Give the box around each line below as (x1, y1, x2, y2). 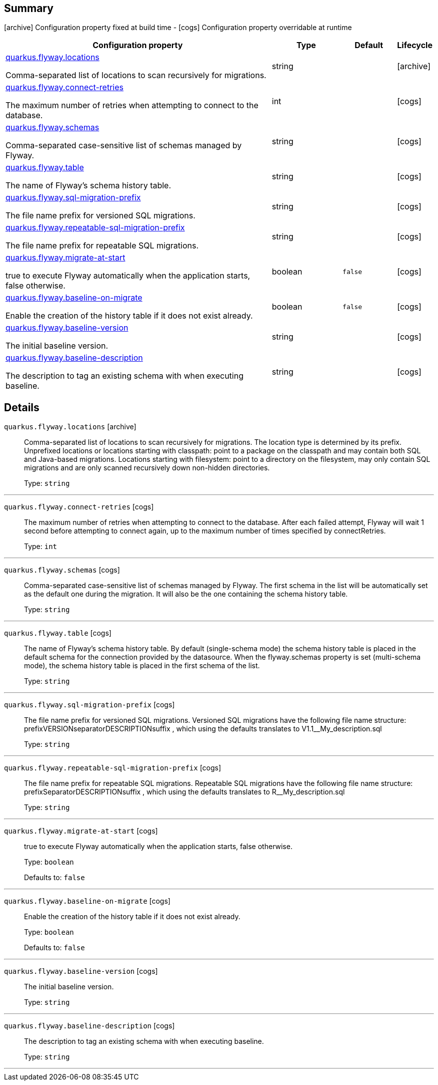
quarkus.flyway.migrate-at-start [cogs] (4, 827, 158, 836)
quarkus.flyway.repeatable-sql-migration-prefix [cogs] (4, 763, 221, 772)
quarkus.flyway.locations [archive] (4, 422, 136, 431)
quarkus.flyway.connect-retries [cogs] (4, 502, 154, 511)
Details (4, 401, 39, 414)
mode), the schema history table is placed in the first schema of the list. (24, 661, 260, 670)
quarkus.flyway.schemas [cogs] (4, 566, 120, 575)
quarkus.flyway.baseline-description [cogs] (4, 1021, 175, 1030)
